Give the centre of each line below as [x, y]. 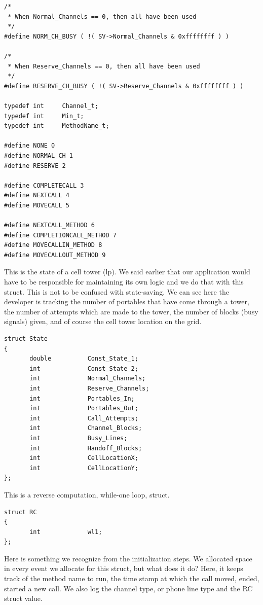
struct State [26, 339]
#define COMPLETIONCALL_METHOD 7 [60, 235]
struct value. [23, 598]
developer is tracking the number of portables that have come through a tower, [127, 301]
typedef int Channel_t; [51, 106]
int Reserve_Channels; [89, 388]
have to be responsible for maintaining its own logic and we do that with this [124, 282]
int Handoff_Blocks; [86, 448]
